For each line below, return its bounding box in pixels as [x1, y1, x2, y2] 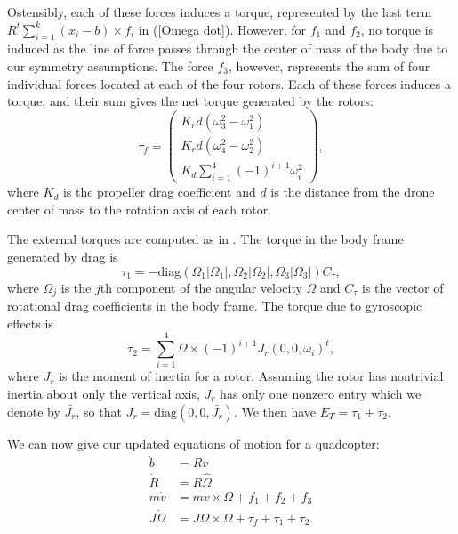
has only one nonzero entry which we [220, 384, 422, 402]
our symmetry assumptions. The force [7, 56, 213, 75]
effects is [7, 313, 53, 332]
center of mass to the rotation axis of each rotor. [7, 199, 272, 218]
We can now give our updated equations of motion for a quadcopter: [7, 433, 380, 452]
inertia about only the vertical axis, [7, 384, 200, 402]
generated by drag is [7, 247, 118, 266]
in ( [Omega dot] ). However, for [138, 20, 307, 38]
